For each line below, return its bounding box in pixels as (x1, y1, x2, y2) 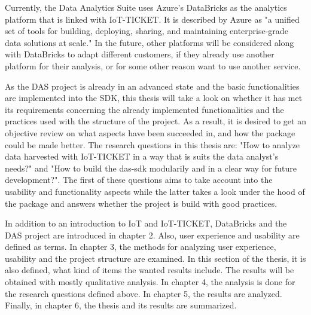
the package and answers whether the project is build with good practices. (5, 197, 278, 209)
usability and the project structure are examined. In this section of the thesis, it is (5, 252, 306, 264)
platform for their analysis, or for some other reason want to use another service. (5, 59, 301, 72)
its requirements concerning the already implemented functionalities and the (5, 103, 284, 115)
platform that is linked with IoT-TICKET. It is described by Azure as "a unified (5, 13, 300, 25)
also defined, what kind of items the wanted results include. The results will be (5, 264, 294, 276)
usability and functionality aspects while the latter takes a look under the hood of (5, 185, 305, 197)
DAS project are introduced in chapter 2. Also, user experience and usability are (5, 228, 300, 241)
